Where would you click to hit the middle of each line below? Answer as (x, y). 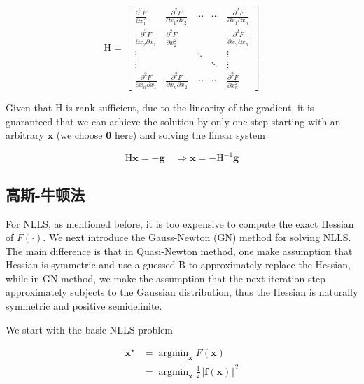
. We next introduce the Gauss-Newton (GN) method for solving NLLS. (197, 237)
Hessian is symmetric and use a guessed (91, 265)
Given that (29, 108)
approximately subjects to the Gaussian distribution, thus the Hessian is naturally (182, 292)
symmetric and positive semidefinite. (84, 306)
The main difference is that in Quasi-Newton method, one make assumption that (179, 251)
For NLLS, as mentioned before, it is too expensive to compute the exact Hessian (180, 223)
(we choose (79, 135)
